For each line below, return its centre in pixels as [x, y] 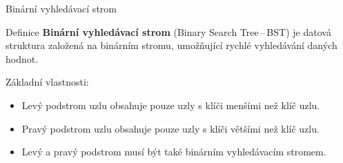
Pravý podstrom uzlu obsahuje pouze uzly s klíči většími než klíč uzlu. [170, 128]
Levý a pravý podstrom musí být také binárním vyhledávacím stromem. [174, 152]
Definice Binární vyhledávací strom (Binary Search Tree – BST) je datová [168, 31]
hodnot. [22, 58]
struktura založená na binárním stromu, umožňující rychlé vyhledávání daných [171, 45]
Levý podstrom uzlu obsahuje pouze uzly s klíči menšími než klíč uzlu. [171, 105]
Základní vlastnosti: [47, 82]
